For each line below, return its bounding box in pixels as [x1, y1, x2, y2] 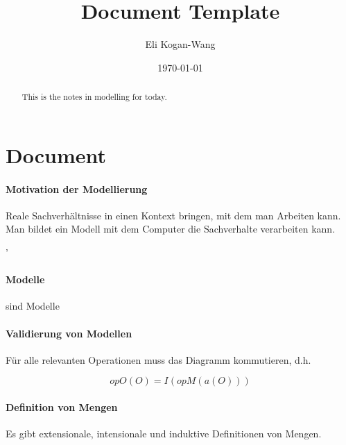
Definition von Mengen [6, 399, 118, 414]
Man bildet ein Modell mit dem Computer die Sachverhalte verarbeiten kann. [6, 221, 336, 236]
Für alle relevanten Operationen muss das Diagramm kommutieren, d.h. [6, 352, 311, 367]
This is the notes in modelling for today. [21, 91, 167, 103]
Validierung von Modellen [6, 326, 132, 340]
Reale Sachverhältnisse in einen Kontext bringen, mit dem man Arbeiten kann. [6, 208, 341, 222]
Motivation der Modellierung [6, 181, 148, 196]
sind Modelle [6, 299, 60, 313]
